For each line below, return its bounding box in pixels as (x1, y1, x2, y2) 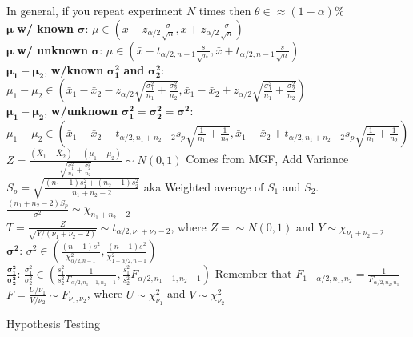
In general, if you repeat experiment (6, 2, 183, 18)
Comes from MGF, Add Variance (186, 150, 349, 167)
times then (198, 2, 251, 18)
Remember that (215, 265, 292, 282)
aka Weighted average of (143, 178, 264, 195)
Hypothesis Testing (6, 315, 100, 331)
